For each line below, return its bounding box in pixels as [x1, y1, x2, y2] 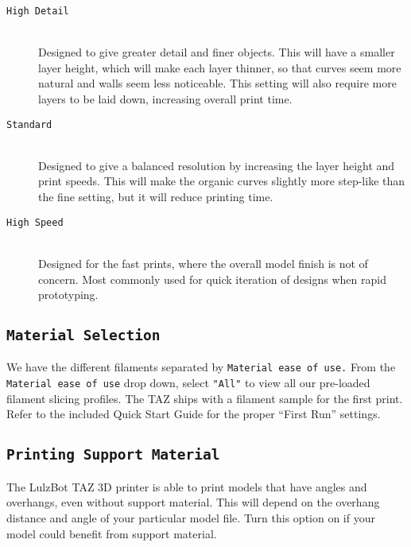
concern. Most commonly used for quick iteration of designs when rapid [38, 270, 386, 287]
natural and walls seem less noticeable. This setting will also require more [38, 75, 397, 91]
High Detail [6, 6, 69, 17]
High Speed [6, 216, 64, 228]
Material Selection [6, 327, 161, 344]
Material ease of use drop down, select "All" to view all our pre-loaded [6, 374, 370, 391]
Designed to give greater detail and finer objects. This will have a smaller [38, 44, 395, 60]
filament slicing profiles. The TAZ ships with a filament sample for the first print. [6, 390, 403, 406]
